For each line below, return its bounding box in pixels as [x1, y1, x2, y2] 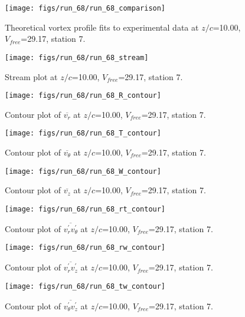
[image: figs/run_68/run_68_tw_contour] [5, 282, 166, 290]
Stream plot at [5, 70, 58, 82]
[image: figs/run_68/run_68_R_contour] [5, 91, 161, 100]
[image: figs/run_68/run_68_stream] [5, 53, 149, 62]
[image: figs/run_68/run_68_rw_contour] [5, 243, 166, 252]
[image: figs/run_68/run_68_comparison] [5, 4, 166, 12]
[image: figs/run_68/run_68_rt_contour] [5, 204, 166, 213]
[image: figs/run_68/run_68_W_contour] [5, 167, 161, 176]
